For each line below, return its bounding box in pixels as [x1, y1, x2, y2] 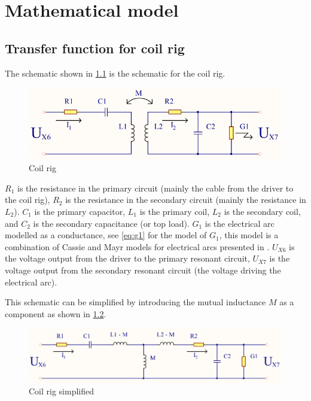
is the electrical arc [205, 217, 275, 229]
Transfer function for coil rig [5, 38, 185, 57]
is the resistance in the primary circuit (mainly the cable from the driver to [17, 181, 294, 194]
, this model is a [219, 229, 279, 241]
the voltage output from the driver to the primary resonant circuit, [5, 252, 250, 265]
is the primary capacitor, [34, 205, 126, 217]
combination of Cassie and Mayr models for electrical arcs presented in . [5, 240, 270, 253]
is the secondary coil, [224, 205, 301, 217]
